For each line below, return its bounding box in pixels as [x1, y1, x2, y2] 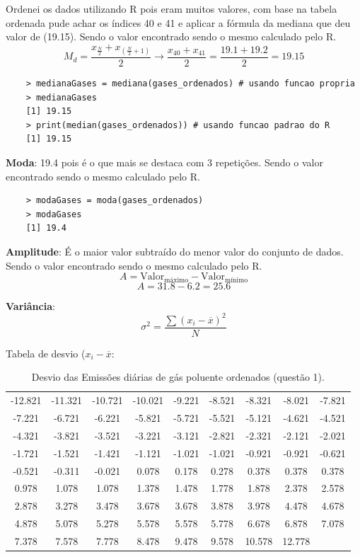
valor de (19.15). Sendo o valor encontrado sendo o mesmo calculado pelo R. [6, 29, 337, 44]
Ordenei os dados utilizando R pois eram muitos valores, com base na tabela [6, 1, 337, 16]
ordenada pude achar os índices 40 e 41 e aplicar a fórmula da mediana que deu [6, 15, 351, 30]
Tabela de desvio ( [6, 345, 86, 360]
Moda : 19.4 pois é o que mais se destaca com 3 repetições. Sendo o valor [6, 154, 323, 169]
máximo [164, 276, 189, 284]
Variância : [6, 298, 55, 313]
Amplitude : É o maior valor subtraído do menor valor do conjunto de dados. [6, 243, 344, 258]
